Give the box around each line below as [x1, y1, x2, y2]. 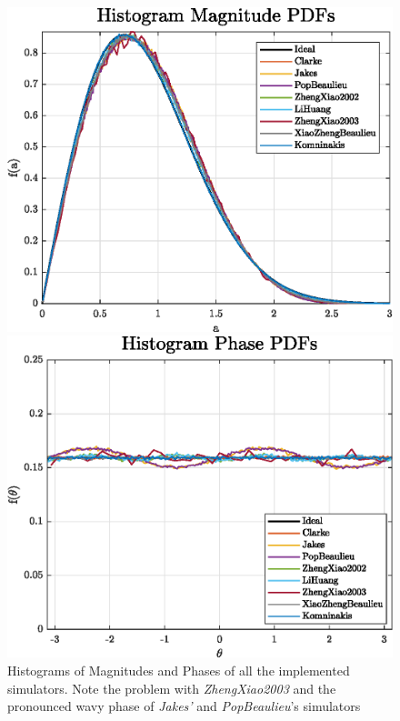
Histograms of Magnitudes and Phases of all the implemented [7, 660, 350, 679]
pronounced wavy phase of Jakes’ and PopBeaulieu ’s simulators [7, 696, 361, 716]
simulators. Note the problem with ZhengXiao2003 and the [7, 678, 336, 697]
